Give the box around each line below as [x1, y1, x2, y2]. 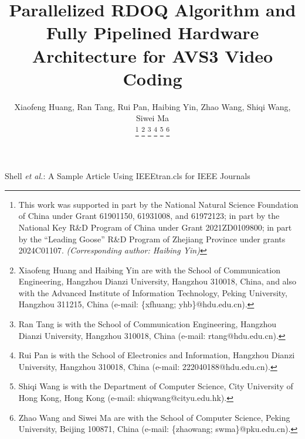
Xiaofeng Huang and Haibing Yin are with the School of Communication [18, 263, 280, 276]
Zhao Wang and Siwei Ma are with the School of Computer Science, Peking [18, 411, 290, 423]
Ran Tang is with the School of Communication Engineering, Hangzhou [18, 318, 277, 330]
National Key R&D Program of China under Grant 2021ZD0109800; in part [18, 221, 292, 233]
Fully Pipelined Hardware [46, 20, 259, 44]
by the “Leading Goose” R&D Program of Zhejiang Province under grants [18, 232, 286, 245]
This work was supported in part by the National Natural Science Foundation [18, 198, 299, 210]
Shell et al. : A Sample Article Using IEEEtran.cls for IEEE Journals [5, 170, 250, 182]
